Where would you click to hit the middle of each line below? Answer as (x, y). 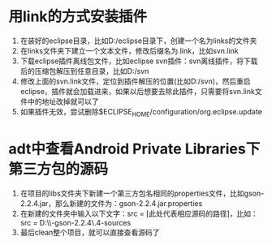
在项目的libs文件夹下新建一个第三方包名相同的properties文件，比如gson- (142, 193)
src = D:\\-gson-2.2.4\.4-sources (76, 222)
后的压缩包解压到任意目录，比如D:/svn (84, 71)
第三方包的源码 (58, 169)
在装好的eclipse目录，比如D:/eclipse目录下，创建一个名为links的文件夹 (138, 41)
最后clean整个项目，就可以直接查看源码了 (90, 232)
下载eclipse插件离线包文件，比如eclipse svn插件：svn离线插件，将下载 (139, 61)
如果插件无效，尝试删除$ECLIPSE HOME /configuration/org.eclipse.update (141, 112)
